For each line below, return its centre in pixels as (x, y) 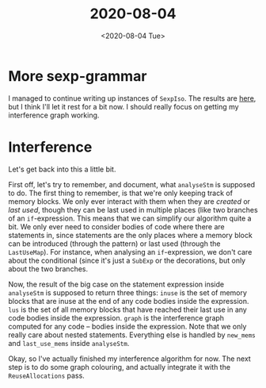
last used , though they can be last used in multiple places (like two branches (133, 209)
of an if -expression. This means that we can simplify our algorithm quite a (130, 218)
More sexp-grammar (78, 76)
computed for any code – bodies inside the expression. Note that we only (127, 326)
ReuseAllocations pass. (46, 375)
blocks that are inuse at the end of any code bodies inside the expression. (129, 301)
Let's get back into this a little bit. (62, 169)
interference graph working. (54, 115)
